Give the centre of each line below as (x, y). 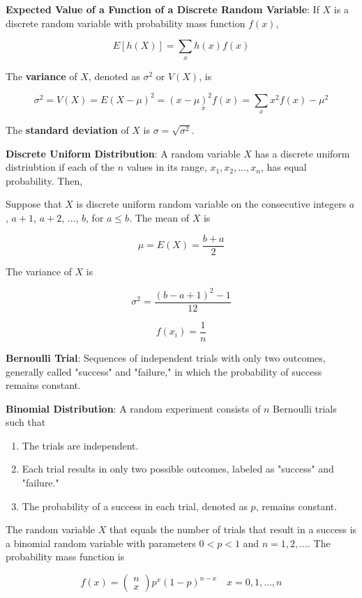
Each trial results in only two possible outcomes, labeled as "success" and (178, 469)
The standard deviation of (67, 130)
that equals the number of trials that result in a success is (233, 529)
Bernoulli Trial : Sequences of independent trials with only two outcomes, (166, 357)
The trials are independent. (80, 445)
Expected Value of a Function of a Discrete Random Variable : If (163, 9)
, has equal (284, 167)
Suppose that (34, 204)
